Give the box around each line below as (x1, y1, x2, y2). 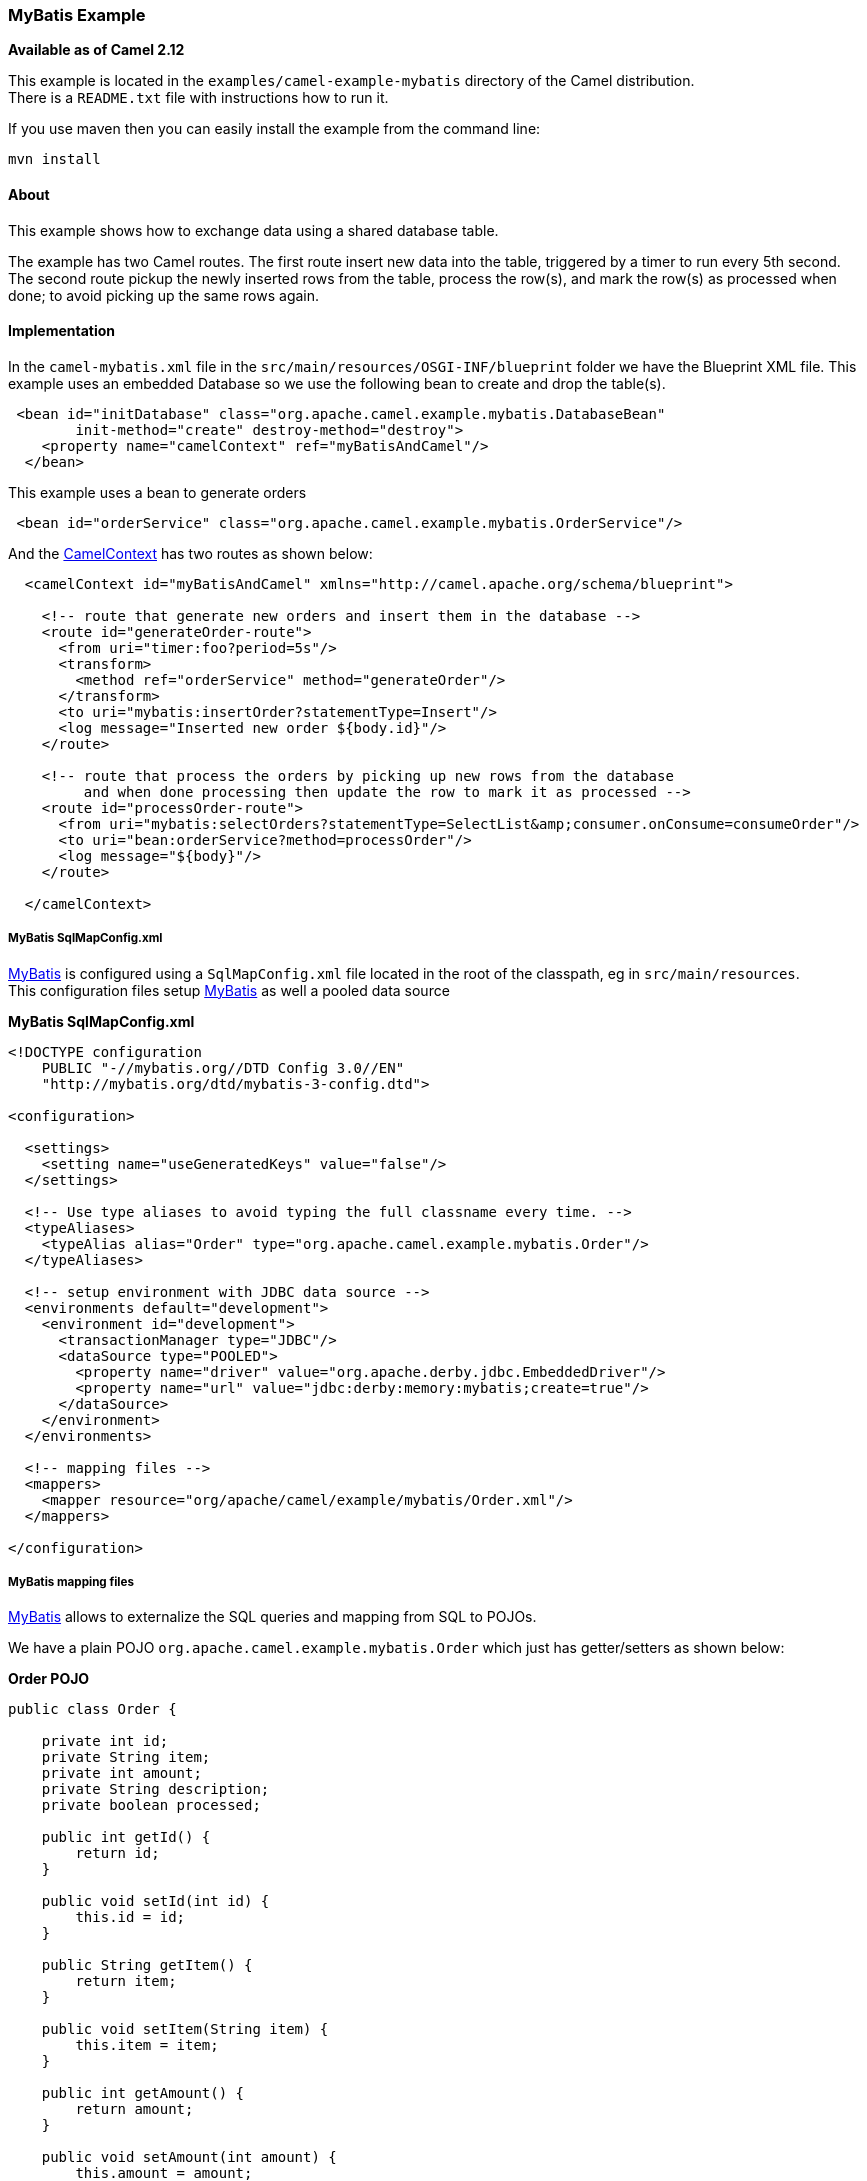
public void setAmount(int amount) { (41, 2149, 337, 2166)
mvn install (8, 151, 101, 168)
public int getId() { (41, 1829, 211, 1846)
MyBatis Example (8, 5, 146, 25)
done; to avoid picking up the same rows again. (8, 286, 320, 304)
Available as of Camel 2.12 (8, 41, 185, 59)
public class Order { (8, 1701, 177, 1718)
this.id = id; (75, 1909, 186, 1926)
